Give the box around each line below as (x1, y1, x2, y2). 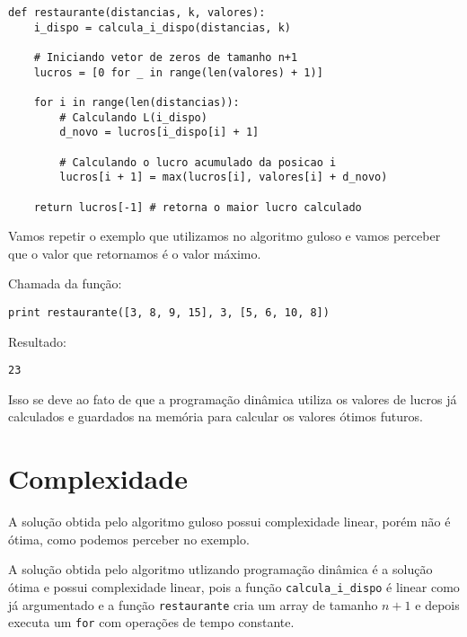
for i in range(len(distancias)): (33, 95, 240, 109)
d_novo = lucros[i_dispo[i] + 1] (59, 126, 260, 139)
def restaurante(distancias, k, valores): (8, 6, 266, 19)
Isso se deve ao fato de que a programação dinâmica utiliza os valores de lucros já (8, 389, 457, 408)
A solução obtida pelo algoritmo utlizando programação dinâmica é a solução (8, 560, 433, 579)
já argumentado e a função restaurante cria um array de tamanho (8, 595, 378, 614)
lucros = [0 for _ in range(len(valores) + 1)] (33, 66, 323, 79)
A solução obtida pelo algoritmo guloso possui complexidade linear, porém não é (8, 512, 451, 531)
